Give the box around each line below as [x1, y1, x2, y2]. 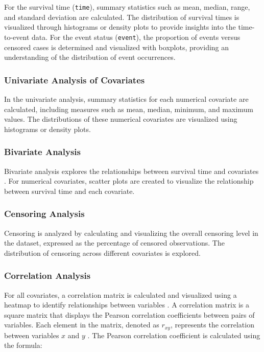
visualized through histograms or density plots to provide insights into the [4, 21, 236, 32]
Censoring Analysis [4, 207, 85, 220]
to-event [4, 31, 30, 42]
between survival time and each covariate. [4, 185, 135, 196]
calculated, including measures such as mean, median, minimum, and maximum [4, 103, 253, 114]
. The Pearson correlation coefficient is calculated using [87, 329, 260, 340]
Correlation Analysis [4, 269, 91, 282]
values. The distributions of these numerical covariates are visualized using [4, 114, 237, 124]
